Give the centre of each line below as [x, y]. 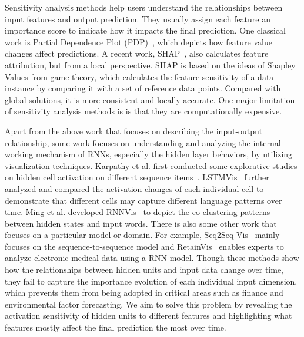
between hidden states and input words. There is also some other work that [141, 223]
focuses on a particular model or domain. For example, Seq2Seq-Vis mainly [142, 235]
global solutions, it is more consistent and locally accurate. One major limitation [150, 99]
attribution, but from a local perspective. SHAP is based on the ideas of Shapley [150, 65]
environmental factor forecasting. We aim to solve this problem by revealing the [148, 304]
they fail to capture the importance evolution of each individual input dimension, [151, 281]
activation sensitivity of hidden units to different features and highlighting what [148, 315]
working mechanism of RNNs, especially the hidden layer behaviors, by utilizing [149, 154]
